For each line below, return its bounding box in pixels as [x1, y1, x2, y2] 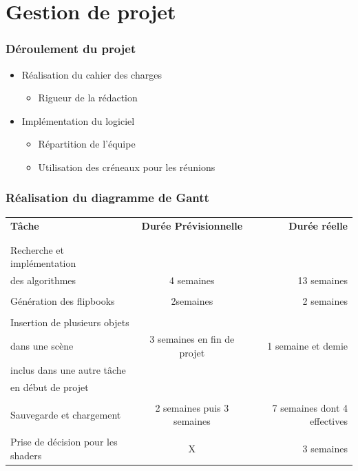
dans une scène [10, 339, 74, 353]
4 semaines [169, 273, 215, 288]
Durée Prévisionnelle [141, 218, 243, 232]
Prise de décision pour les [10, 434, 118, 449]
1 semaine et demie [267, 339, 348, 353]
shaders [10, 448, 42, 462]
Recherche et [10, 242, 64, 257]
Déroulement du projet [6, 40, 136, 57]
